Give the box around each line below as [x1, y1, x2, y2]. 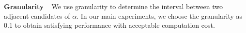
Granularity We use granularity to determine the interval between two [4, 1, 223, 11]
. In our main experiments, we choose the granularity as [77, 11, 243, 21]
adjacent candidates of [4, 11, 70, 21]
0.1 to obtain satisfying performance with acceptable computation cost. [4, 20, 215, 30]
